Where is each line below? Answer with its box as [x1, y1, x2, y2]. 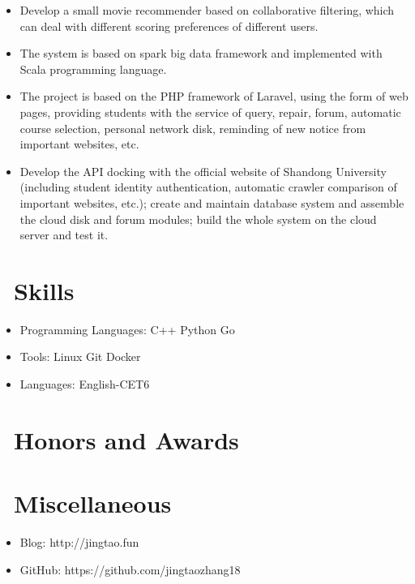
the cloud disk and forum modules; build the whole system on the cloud [19, 210, 377, 227]
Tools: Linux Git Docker [19, 348, 141, 365]
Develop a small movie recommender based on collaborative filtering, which [19, 2, 395, 18]
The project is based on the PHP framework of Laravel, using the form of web [19, 88, 409, 105]
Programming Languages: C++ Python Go [19, 320, 235, 337]
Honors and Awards [14, 423, 239, 456]
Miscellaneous [14, 487, 172, 520]
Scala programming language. [19, 60, 167, 77]
